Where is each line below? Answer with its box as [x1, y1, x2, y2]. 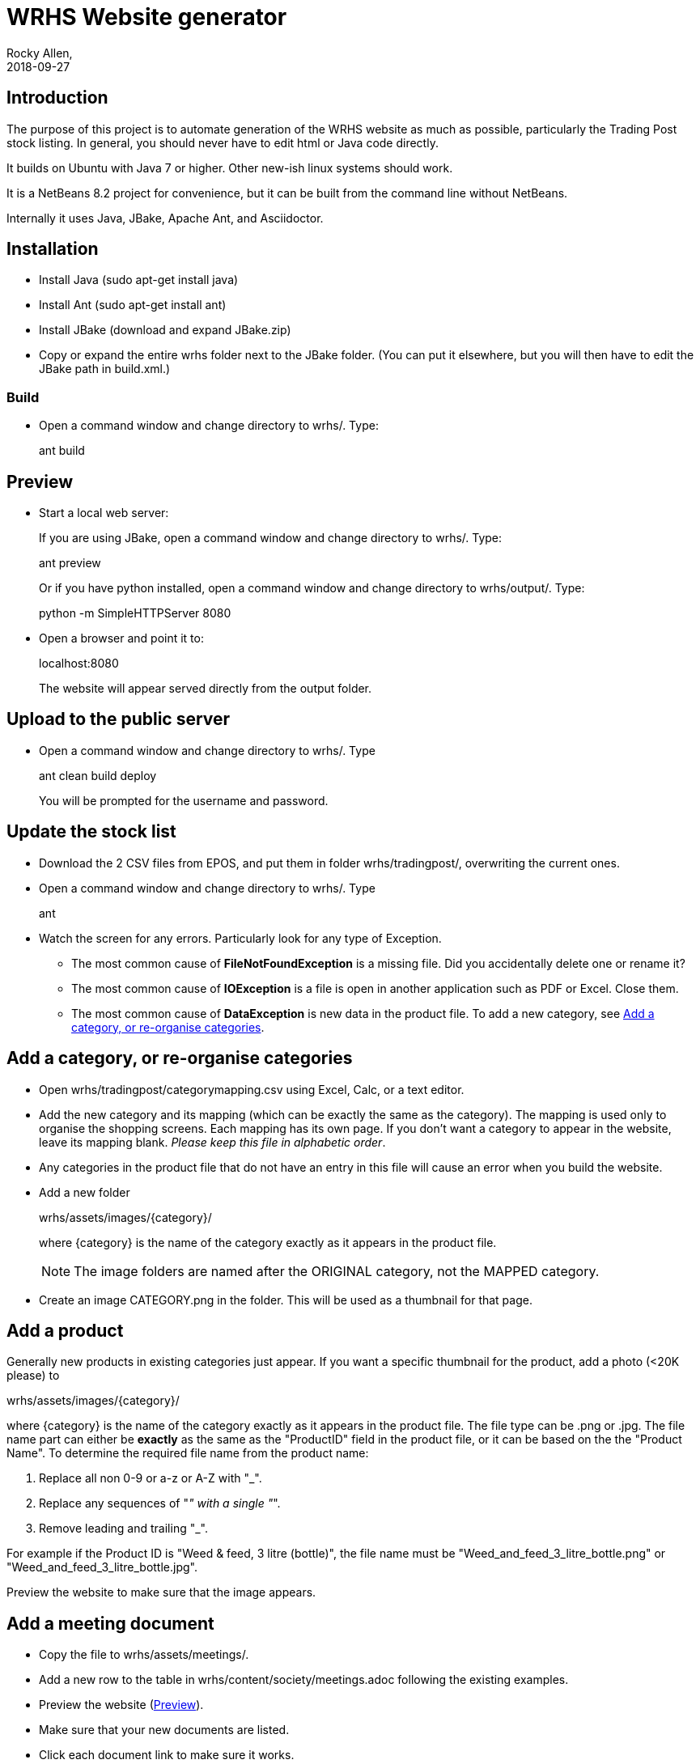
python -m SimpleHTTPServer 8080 [39, 606, 231, 621]
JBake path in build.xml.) [39, 362, 171, 376]
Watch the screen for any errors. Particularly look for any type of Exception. [39, 931, 442, 945]
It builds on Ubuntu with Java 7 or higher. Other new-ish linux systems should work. [6, 160, 453, 175]
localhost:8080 [39, 656, 119, 671]
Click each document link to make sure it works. [39, 1748, 295, 1762]
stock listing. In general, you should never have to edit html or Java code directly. [6, 135, 439, 150]
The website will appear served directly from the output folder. [39, 681, 372, 696]
